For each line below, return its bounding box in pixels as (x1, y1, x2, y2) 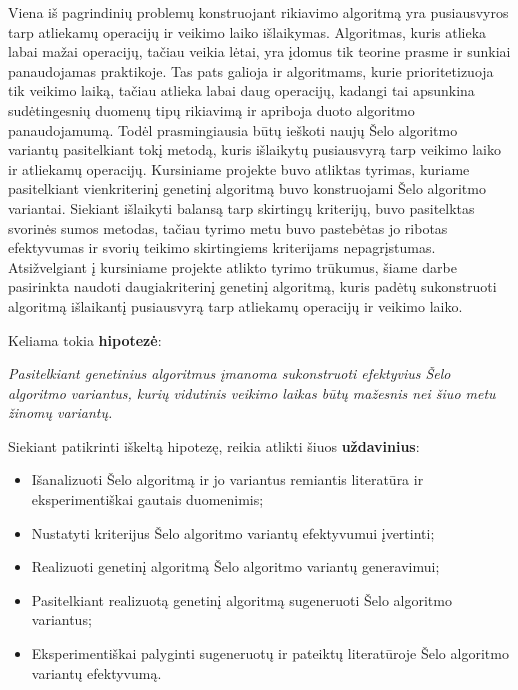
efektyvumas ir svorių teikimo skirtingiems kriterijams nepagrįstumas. (8, 237, 436, 258)
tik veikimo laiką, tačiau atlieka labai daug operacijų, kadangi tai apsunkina (8, 80, 475, 101)
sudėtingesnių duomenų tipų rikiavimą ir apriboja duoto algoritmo (8, 99, 415, 120)
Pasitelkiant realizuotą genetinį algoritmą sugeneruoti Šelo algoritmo (31, 589, 452, 610)
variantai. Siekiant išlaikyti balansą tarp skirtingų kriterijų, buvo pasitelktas (8, 197, 475, 218)
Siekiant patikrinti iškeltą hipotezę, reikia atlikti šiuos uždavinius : (8, 435, 420, 456)
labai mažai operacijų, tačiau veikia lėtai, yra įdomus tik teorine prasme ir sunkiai (8, 41, 511, 62)
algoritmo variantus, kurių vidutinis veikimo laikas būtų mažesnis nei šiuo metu (8, 382, 496, 403)
